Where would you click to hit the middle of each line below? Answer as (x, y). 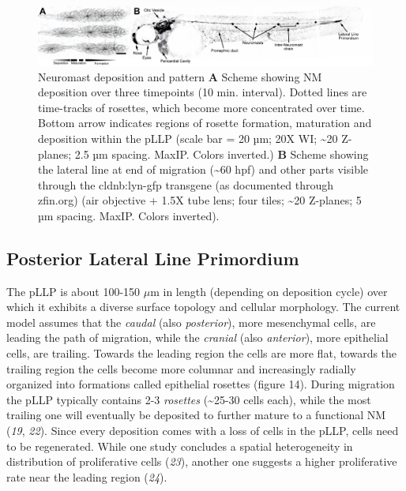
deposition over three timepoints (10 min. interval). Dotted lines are (203, 92)
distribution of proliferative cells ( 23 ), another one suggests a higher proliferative (202, 461)
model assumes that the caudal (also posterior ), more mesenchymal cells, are (191, 322)
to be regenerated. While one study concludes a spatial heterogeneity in (180, 446)
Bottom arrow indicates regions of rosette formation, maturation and (205, 123)
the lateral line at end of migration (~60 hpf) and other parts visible (203, 169)
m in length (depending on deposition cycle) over (269, 291)
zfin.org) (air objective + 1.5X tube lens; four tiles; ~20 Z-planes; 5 (200, 200)
